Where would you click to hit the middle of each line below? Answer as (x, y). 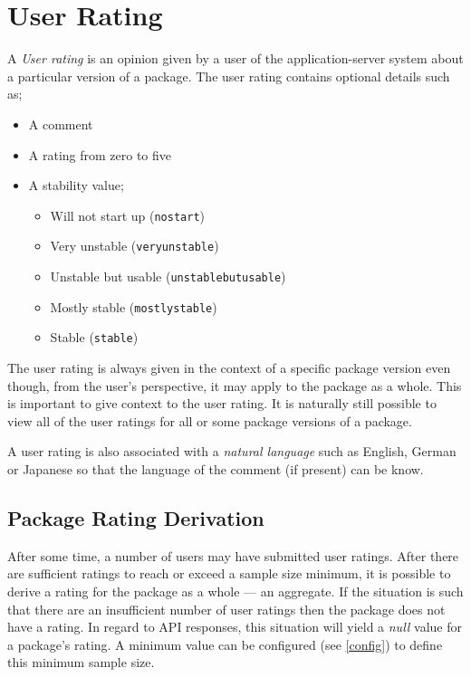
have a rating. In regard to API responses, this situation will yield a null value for (235, 627)
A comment (61, 124)
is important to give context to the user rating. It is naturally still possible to (222, 403)
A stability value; (76, 185)
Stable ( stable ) (94, 337)
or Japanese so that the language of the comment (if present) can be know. (216, 468)
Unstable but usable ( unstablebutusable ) (168, 276)
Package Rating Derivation (136, 517)
